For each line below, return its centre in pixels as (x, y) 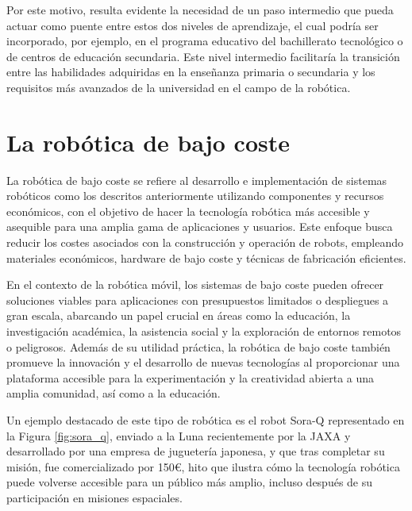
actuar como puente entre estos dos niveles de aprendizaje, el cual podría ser (193, 25)
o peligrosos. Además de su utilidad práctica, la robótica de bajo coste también (198, 346)
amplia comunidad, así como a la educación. (114, 393)
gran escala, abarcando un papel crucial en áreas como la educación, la (179, 315)
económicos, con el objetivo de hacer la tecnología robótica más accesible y (188, 211)
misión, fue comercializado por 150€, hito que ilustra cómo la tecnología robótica (203, 466)
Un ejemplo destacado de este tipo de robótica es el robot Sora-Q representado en (206, 420)
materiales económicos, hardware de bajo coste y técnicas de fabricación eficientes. (206, 257)
